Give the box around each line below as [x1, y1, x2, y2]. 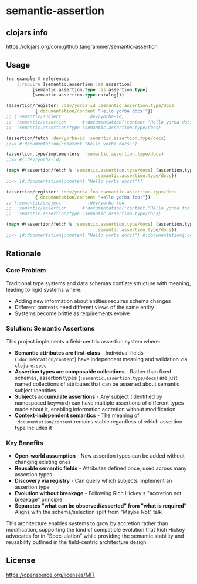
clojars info [6, 28, 48, 38]
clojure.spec [14, 363, 47, 369]
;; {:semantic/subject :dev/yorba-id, [6, 114, 125, 120]
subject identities [14, 386, 56, 393]
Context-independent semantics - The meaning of [14, 412, 140, 419]
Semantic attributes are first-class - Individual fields [14, 349, 144, 356]
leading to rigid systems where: [6, 286, 82, 293]
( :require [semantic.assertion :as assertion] [16, 81, 133, 87]
